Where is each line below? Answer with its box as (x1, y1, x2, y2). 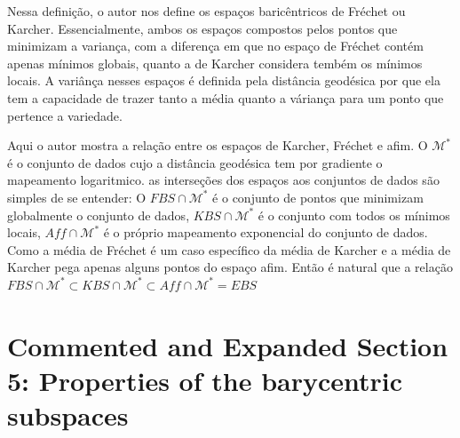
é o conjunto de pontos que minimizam (212, 187, 424, 206)
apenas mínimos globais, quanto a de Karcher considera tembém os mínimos (7, 53, 423, 72)
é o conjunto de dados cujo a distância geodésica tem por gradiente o (7, 153, 383, 171)
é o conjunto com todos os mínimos (258, 205, 450, 224)
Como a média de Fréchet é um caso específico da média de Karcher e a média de (7, 240, 451, 259)
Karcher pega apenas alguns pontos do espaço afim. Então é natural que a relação (7, 258, 453, 276)
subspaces (7, 397, 129, 434)
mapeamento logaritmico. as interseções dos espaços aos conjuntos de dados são (7, 171, 440, 189)
